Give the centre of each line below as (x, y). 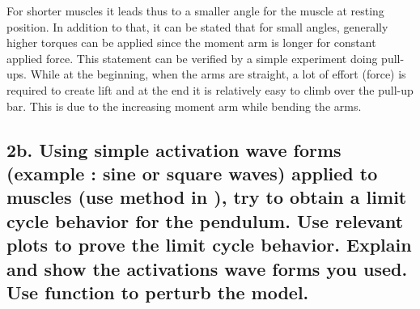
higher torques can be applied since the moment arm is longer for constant (191, 42)
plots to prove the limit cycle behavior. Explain (209, 245)
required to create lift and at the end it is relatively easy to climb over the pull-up (210, 89)
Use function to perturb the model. (158, 292)
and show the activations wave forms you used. (207, 268)
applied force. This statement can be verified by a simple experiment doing (192, 58)
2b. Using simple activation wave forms (174, 149)
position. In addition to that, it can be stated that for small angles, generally (197, 26)
